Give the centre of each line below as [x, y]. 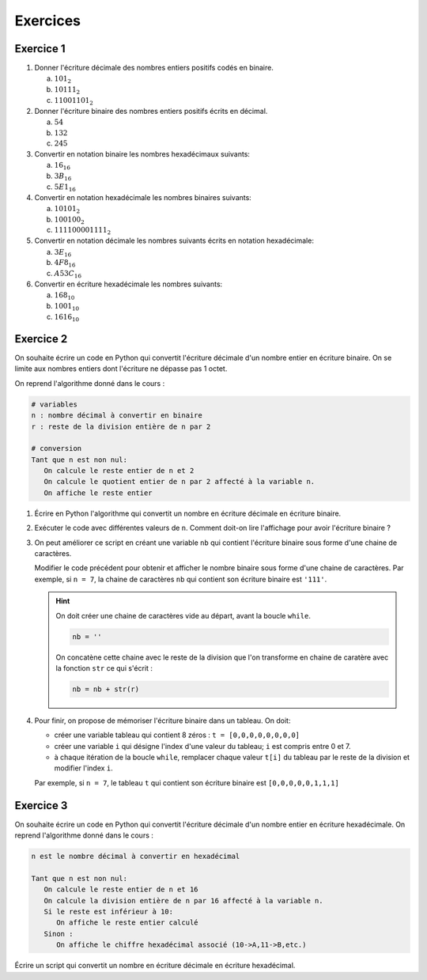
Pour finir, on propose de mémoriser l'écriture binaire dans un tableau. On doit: [162, 721]
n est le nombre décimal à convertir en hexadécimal [136, 857]
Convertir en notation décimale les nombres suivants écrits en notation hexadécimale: [174, 240]
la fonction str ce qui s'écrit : [104, 668]
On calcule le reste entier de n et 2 [119, 471]
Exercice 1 [40, 49]
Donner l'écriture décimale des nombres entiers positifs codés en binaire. [154, 68]
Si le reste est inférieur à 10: [109, 912]
